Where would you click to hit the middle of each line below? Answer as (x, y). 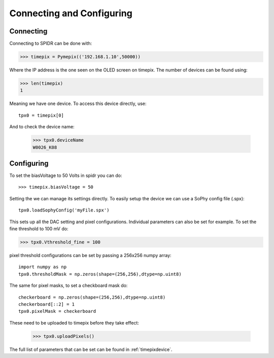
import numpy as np (43, 267)
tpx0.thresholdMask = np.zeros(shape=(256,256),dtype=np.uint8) (100, 274)
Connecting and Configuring (71, 13)
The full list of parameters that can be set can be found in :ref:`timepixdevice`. (91, 349)
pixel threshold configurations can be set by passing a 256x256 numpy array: (91, 255)
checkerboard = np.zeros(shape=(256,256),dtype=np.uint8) (92, 297)
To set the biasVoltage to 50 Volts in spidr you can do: (66, 175)
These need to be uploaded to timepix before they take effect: (74, 323)
